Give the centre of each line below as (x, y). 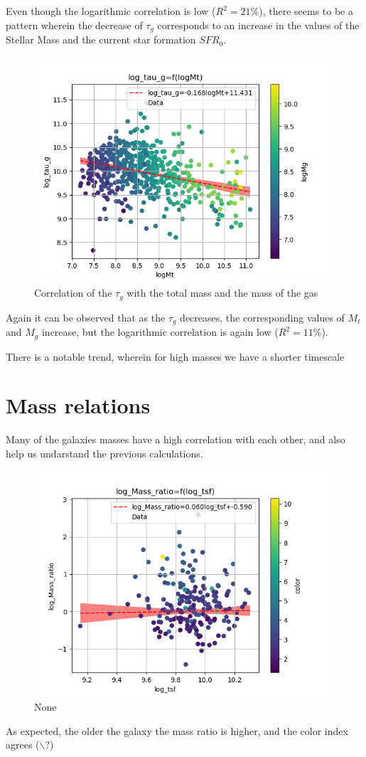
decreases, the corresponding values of (262, 317)
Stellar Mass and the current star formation (101, 39)
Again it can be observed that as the (86, 317)
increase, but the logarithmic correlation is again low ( (160, 332)
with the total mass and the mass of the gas (222, 293)
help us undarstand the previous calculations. (104, 453)
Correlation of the (73, 293)
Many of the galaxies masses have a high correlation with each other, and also (176, 439)
